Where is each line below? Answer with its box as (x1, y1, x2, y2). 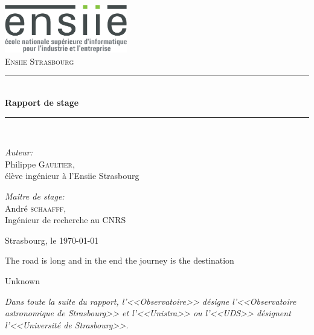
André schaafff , (5, 201, 66, 214)
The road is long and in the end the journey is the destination (5, 254, 234, 267)
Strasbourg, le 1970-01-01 (5, 233, 99, 246)
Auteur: (5, 146, 33, 158)
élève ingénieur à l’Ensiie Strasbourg (5, 169, 139, 182)
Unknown (5, 275, 40, 287)
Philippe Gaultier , (5, 157, 75, 170)
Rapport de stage (5, 96, 79, 109)
